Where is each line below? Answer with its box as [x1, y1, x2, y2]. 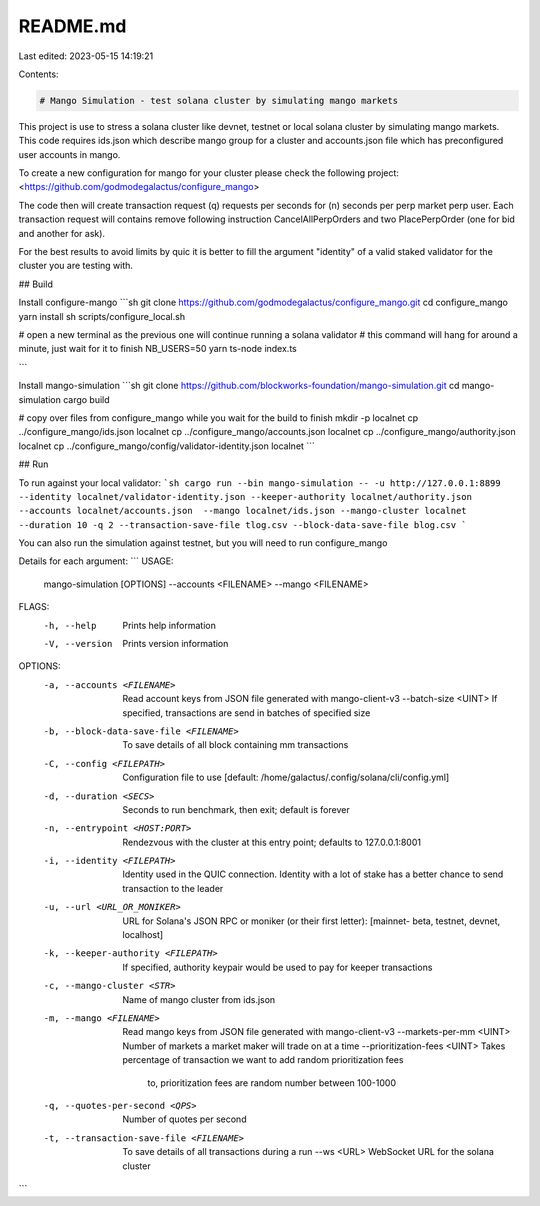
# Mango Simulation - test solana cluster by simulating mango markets [39, 95, 399, 106]
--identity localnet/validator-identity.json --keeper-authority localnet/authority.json [18, 491, 472, 502]
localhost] [122, 929, 164, 941]
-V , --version [43, 638, 113, 650]
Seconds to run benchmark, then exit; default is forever [122, 803, 350, 815]
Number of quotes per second [122, 1113, 247, 1125]
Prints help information [122, 619, 217, 631]
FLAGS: [18, 601, 50, 613]
